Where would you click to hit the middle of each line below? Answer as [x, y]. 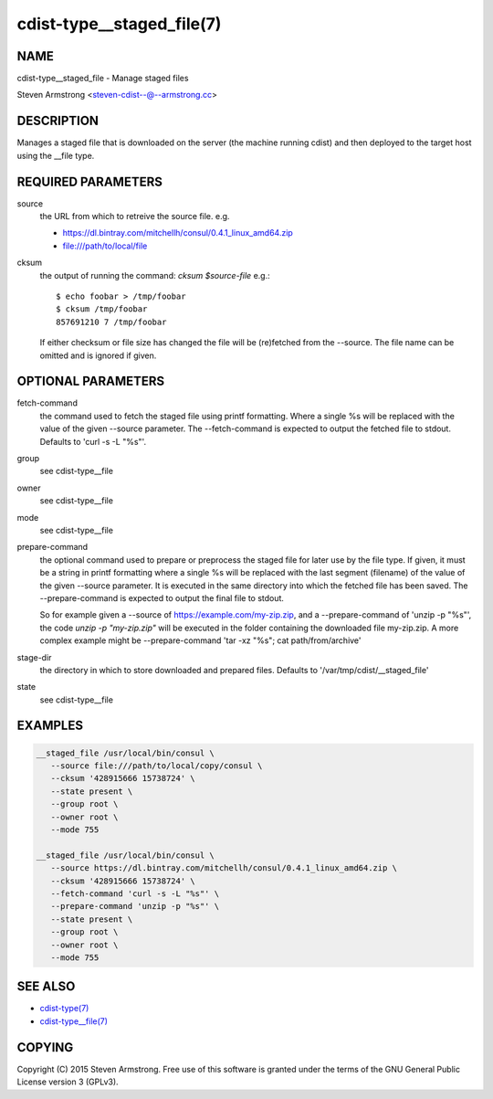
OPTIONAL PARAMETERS [91, 381]
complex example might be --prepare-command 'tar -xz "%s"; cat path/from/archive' [200, 640]
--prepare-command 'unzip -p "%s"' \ [135, 906]
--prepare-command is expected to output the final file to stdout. [162, 597]
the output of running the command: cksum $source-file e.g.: [155, 275]
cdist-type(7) [64, 1009]
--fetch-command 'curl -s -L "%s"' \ [135, 893]
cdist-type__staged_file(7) [119, 24]
